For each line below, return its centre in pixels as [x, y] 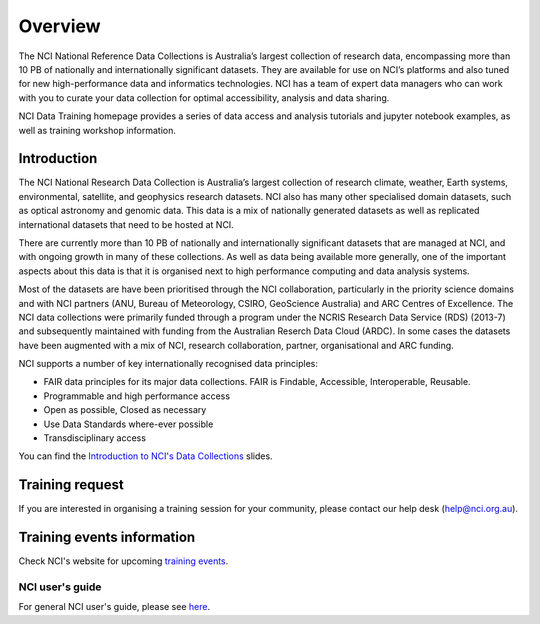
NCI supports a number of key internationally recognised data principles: [168, 364]
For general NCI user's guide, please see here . [114, 607]
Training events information [107, 537]
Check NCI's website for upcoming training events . [123, 561]
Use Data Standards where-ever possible [128, 424]
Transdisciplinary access [95, 438]
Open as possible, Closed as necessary [125, 410]
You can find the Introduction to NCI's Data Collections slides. [146, 456]
